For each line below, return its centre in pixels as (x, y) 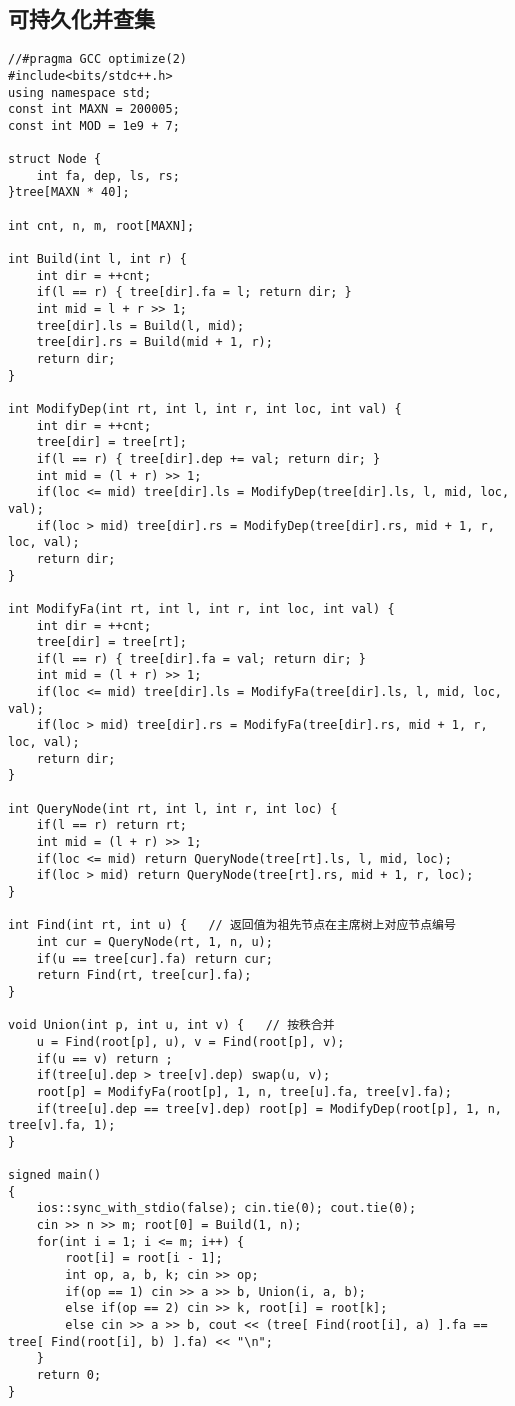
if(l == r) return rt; (111, 825)
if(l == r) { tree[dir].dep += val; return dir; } (208, 458)
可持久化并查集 (81, 18)
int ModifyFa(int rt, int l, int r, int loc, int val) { (201, 608)
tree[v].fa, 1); (62, 1125)
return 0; (69, 1375)
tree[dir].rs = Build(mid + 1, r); (154, 342)
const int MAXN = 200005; (94, 109)
